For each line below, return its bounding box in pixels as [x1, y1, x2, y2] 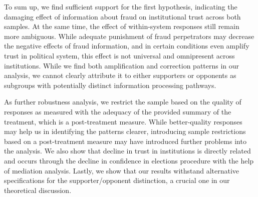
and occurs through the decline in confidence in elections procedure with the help [4, 155, 254, 165]
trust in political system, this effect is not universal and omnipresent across [4, 50, 235, 60]
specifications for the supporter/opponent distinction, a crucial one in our [4, 175, 230, 185]
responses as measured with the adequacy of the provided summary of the [4, 106, 231, 116]
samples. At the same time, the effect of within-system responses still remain [4, 21, 239, 31]
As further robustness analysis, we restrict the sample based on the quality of [4, 96, 241, 107]
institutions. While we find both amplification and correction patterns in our [4, 60, 239, 70]
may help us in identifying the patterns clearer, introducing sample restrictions [4, 126, 246, 136]
